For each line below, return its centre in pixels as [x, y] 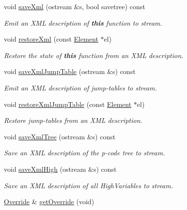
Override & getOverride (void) [49, 202]
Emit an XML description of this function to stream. [83, 22]
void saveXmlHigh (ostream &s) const [60, 169]
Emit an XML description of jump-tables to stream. [80, 87]
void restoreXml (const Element [51, 39]
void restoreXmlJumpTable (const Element [68, 104]
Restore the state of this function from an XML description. [94, 55]
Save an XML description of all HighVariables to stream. [89, 185]
